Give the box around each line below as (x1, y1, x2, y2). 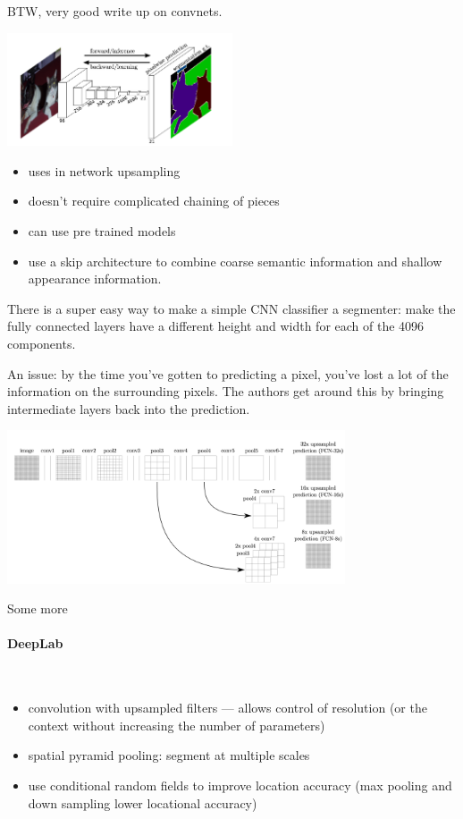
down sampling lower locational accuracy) (28, 793, 257, 812)
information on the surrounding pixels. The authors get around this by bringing (7, 382, 444, 401)
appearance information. (28, 269, 162, 288)
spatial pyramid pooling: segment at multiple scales (28, 746, 310, 764)
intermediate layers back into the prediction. (7, 399, 250, 418)
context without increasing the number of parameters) (28, 715, 325, 734)
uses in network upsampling (28, 161, 181, 180)
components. (7, 334, 76, 352)
